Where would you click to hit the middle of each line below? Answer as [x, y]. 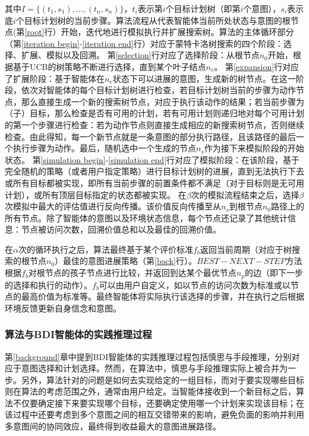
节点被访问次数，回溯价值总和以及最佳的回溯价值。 [121, 229]
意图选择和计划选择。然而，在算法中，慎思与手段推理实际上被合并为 [154, 368]
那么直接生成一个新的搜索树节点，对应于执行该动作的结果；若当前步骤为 [163, 101]
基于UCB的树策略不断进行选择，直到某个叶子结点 [109, 66]
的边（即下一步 [274, 273]
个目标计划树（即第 [203, 8]
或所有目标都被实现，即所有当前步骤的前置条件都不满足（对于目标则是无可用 [154, 182]
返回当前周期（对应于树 [246, 249]
